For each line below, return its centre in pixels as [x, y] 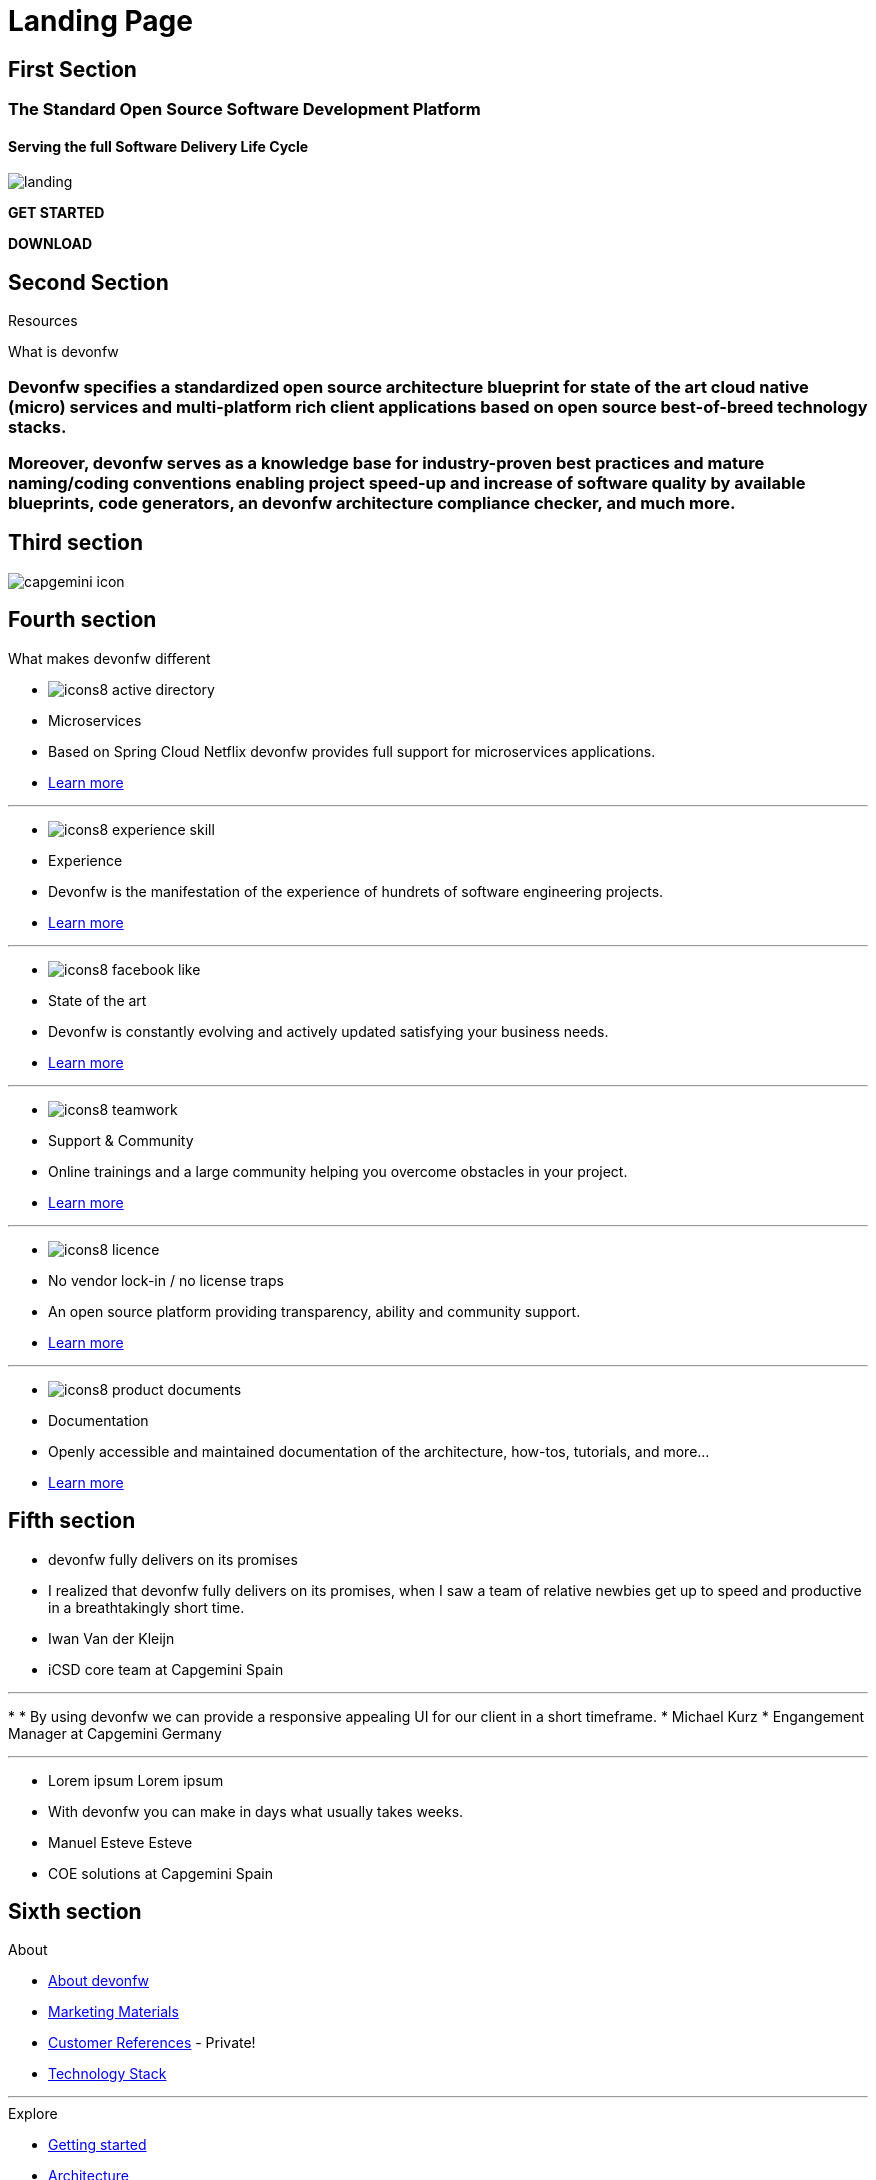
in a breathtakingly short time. [146, 1607]
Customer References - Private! [152, 2043]
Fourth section [82, 620]
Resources [43, 321]
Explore [33, 2114]
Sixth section [75, 1911]
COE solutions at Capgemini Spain [160, 1873]
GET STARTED [56, 213]
